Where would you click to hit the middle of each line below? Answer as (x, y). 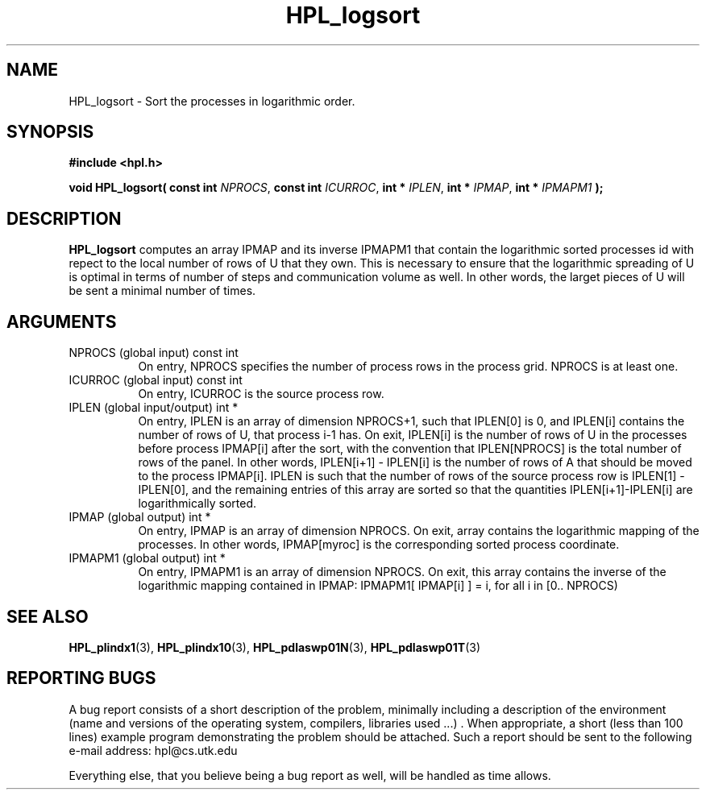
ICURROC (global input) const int (156, 380)
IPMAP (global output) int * (140, 517)
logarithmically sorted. (197, 504)
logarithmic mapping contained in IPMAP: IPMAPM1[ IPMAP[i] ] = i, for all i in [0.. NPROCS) (378, 586)
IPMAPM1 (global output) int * (147, 558)
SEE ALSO (48, 616)
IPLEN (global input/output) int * (154, 408)
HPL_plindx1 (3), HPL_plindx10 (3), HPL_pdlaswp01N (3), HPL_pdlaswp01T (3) (275, 647)
